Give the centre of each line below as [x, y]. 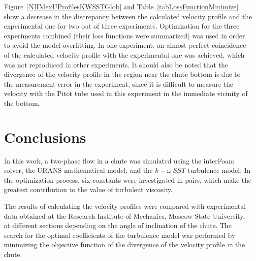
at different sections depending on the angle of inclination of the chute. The [118, 225]
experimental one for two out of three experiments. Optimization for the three [122, 26]
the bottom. [22, 103]
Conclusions [45, 137]
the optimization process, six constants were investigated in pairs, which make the [128, 179]
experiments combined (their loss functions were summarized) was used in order [125, 35]
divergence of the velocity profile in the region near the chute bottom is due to [122, 74]
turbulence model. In [219, 170]
